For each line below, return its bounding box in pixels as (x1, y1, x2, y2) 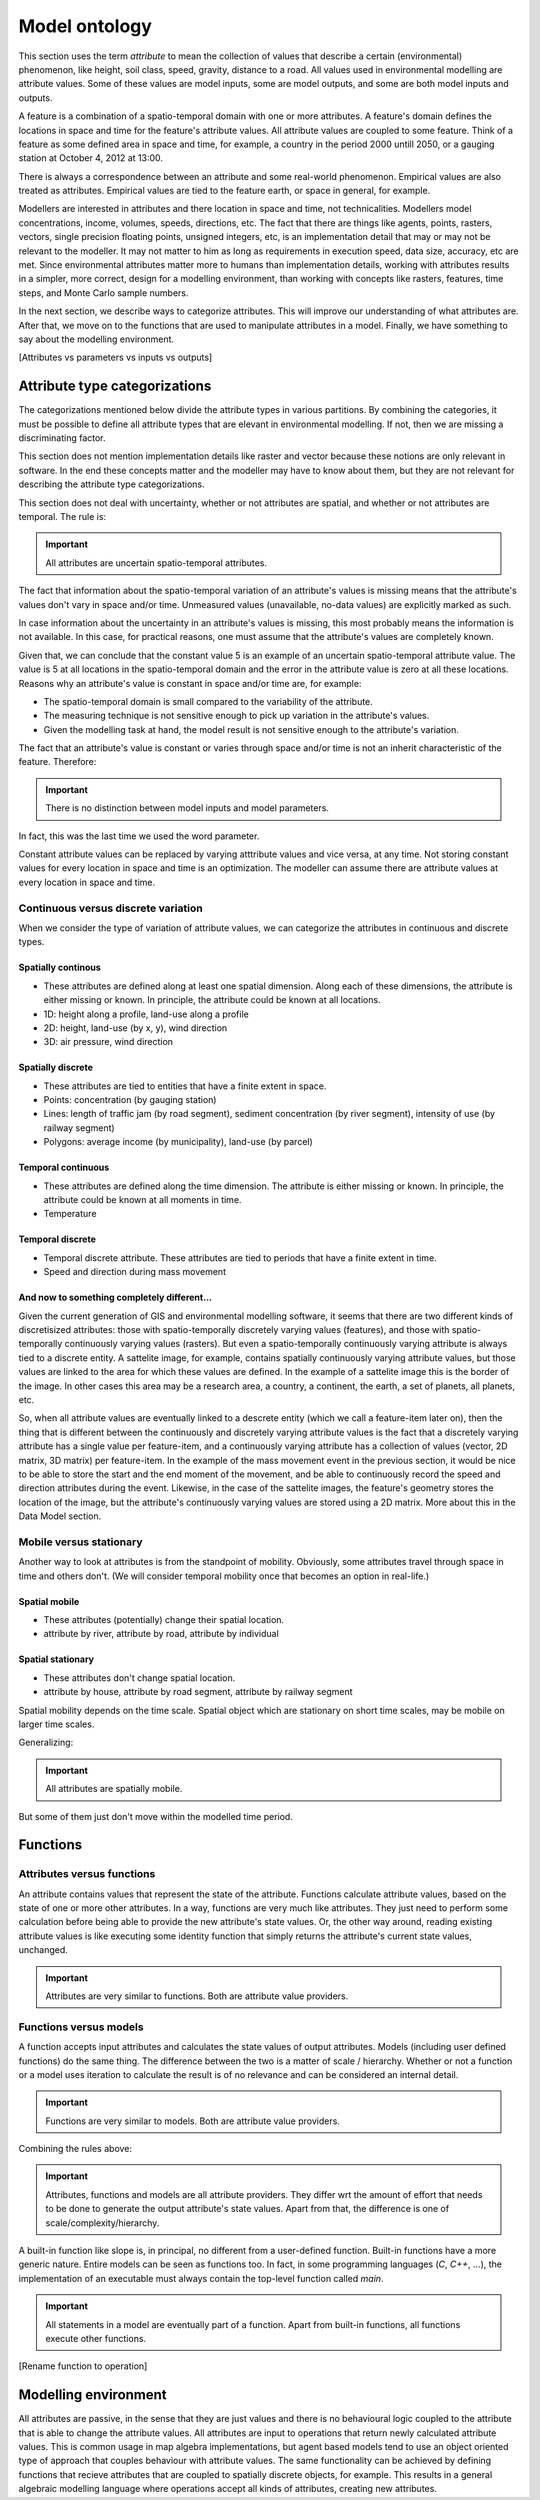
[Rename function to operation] (18, 2360, 148, 2372)
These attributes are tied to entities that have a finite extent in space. (43, 1080, 327, 1092)
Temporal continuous (18, 1161, 110, 1174)
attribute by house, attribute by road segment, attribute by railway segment (43, 1686, 353, 1698)
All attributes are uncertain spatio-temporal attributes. (45, 556, 268, 569)
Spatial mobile (18, 1595, 80, 1607)
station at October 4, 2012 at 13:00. (18, 152, 164, 164)
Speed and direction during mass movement (43, 1266, 227, 1278)
